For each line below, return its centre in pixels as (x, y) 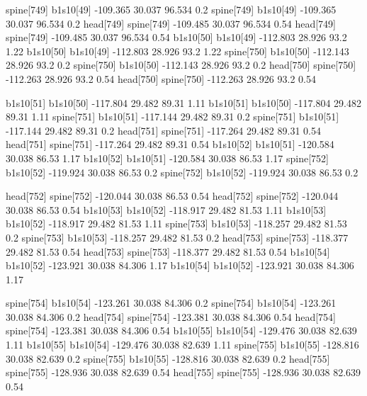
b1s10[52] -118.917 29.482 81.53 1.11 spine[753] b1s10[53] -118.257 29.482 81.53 (176, 224)
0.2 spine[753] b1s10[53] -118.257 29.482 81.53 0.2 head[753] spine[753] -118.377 (177, 237)
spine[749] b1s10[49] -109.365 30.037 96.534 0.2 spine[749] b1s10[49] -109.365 (171, 9)
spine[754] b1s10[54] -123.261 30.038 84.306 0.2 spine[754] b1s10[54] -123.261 (171, 303)
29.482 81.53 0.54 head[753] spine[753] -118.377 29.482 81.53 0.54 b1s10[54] (168, 251)
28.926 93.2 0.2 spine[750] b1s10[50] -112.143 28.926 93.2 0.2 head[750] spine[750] (181, 65)
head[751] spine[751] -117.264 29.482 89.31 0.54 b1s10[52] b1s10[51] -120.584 (170, 144)
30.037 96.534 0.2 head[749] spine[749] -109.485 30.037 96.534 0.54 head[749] (171, 23)
